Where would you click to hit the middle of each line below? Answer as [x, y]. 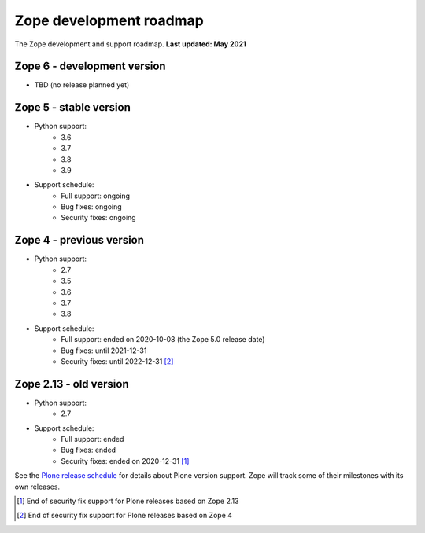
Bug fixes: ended [89, 450]
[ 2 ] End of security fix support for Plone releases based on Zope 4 [124, 516]
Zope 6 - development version [90, 66]
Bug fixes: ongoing [91, 207]
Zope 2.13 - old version [72, 384]
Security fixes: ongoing [99, 218]
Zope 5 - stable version [73, 107]
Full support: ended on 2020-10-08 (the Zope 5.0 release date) [163, 340]
